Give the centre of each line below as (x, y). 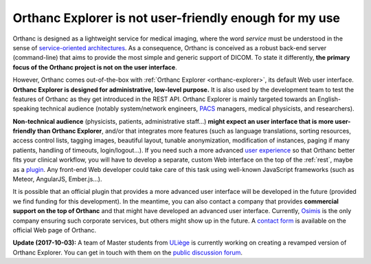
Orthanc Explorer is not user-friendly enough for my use (176, 18)
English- (329, 99)
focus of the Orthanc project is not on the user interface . (95, 67)
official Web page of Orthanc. (54, 230)
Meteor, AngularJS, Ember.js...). (57, 179)
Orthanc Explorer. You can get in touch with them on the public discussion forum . (128, 252)
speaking (26, 109)
